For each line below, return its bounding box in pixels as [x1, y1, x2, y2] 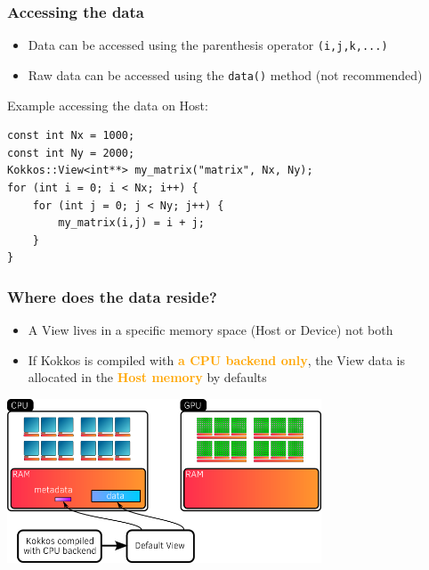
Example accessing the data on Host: [7, 95, 208, 114]
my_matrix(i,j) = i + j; [58, 216, 205, 230]
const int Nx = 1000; [7, 129, 135, 142]
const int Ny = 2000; [7, 146, 135, 159]
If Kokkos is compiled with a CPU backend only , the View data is [28, 350, 405, 369]
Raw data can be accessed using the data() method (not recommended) [28, 65, 423, 84]
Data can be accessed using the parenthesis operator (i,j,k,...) [28, 36, 388, 54]
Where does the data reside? [7, 285, 217, 307]
